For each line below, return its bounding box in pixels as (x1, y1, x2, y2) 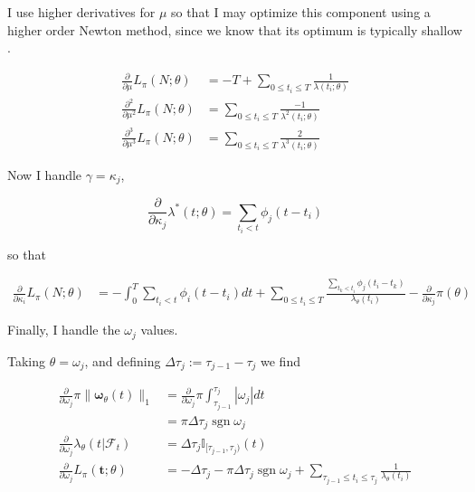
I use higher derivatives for (7, 3, 156, 21)
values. (140, 320, 178, 339)
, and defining (84, 351, 161, 370)
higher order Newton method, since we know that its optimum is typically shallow (7, 20, 462, 39)
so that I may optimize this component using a (170, 3, 431, 21)
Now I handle (7, 165, 82, 184)
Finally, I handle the (7, 320, 120, 339)
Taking (7, 351, 46, 370)
